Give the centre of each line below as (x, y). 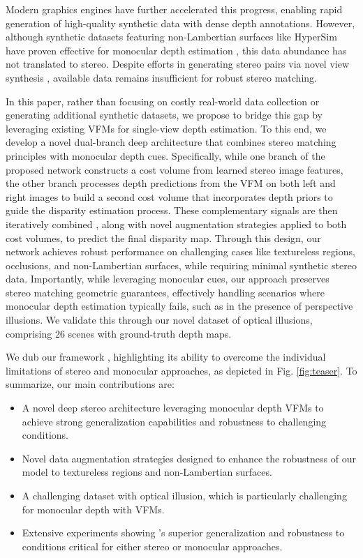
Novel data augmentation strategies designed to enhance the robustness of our (189, 458)
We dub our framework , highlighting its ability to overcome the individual (166, 357)
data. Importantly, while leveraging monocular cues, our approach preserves (168, 279)
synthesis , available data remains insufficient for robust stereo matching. (161, 77)
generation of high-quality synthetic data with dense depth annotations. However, (180, 23)
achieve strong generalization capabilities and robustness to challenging (174, 421)
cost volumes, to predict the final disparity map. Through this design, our (163, 237)
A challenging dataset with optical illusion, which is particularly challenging (184, 495)
